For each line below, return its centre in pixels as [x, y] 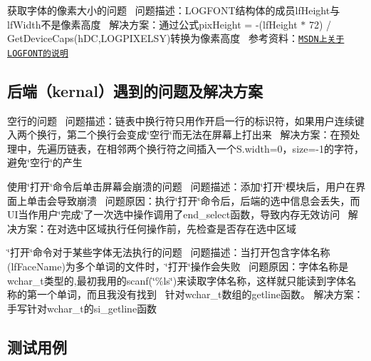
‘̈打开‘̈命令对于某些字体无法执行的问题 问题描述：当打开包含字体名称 [169, 252]
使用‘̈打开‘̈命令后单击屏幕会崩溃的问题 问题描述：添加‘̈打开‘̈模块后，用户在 [182, 187]
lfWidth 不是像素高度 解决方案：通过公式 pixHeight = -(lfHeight [152, 24]
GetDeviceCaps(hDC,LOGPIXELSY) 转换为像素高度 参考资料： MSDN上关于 [176, 38]
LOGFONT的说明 [38, 53]
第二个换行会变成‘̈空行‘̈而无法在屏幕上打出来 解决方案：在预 [208, 134]
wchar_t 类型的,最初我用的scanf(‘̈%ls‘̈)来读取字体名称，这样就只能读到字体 [177, 280]
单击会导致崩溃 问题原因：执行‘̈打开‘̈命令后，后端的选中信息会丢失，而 [193, 200]
